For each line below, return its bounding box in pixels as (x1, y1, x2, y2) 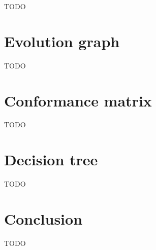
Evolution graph (4, 30, 120, 51)
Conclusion (4, 208, 83, 229)
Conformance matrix (4, 90, 152, 111)
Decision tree (4, 149, 98, 170)
